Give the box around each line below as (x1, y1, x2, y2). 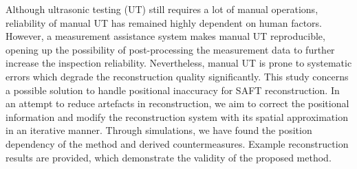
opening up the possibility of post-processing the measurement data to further (6, 42, 335, 56)
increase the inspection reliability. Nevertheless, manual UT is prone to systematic (6, 56, 352, 70)
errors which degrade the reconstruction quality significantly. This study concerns (6, 69, 349, 83)
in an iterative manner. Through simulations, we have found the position (6, 123, 312, 137)
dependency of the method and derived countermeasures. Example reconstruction (6, 136, 349, 150)
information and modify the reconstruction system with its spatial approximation (6, 109, 348, 124)
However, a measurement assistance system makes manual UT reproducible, (6, 29, 325, 43)
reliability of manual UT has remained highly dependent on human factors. (6, 15, 322, 30)
